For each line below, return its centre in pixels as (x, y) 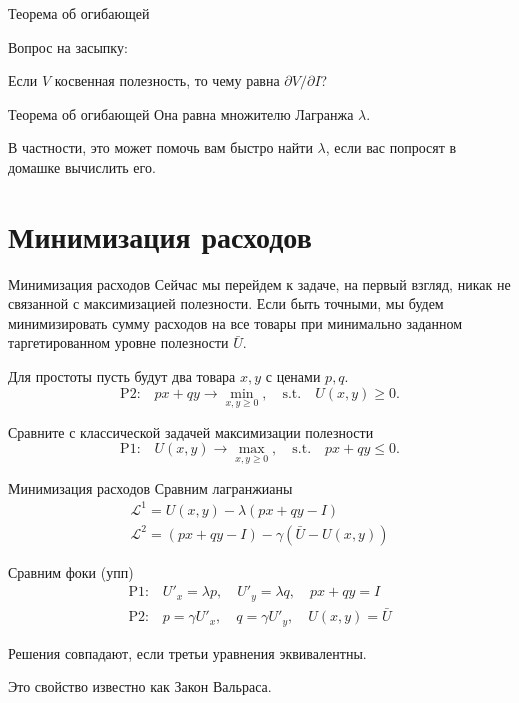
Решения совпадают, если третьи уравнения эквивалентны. (187, 652)
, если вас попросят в (391, 147)
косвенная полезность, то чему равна (167, 80)
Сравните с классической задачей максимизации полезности (191, 431)
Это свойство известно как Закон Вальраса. (140, 686)
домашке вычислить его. (82, 166)
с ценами (293, 376)
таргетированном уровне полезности (118, 342)
